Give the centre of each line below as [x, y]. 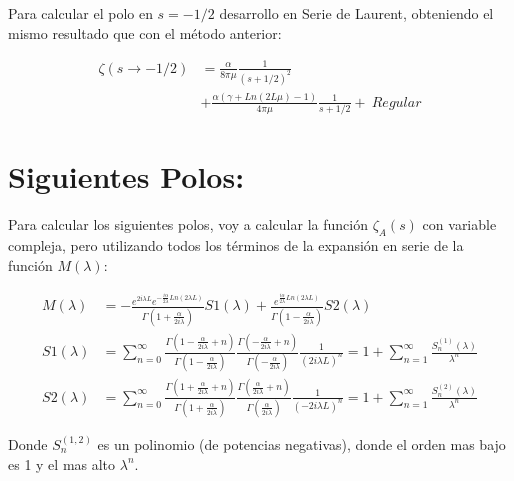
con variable [459, 224]
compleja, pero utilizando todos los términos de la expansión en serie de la [236, 245]
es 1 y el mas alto [62, 463]
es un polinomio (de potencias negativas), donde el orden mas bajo [301, 443]
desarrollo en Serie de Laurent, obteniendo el [356, 13]
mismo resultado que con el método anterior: [145, 32]
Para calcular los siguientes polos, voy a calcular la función [188, 224]
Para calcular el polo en [80, 13]
